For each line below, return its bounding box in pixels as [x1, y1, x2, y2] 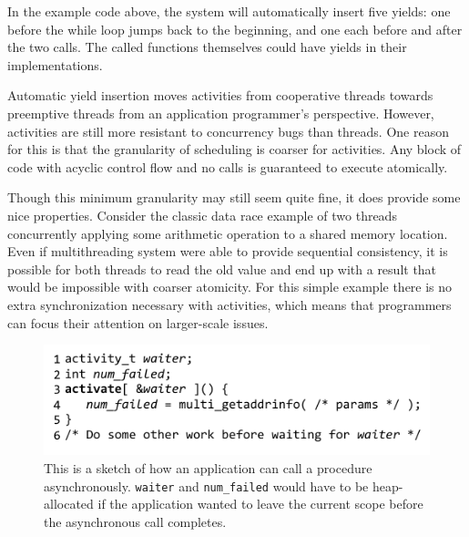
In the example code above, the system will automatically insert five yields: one [7, 2, 451, 20]
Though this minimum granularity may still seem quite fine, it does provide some [7, 188, 461, 207]
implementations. [7, 55, 103, 74]
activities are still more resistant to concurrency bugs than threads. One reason [7, 121, 449, 140]
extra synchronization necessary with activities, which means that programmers [7, 294, 452, 314]
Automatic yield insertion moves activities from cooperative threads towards [7, 86, 433, 105]
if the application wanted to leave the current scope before [97, 494, 423, 513]
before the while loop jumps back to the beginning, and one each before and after [7, 19, 463, 38]
